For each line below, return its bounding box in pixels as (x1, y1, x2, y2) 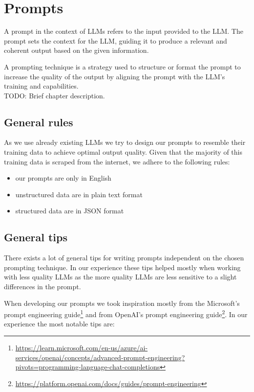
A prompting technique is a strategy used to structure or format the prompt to (4, 61, 241, 71)
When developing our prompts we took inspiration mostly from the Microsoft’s (4, 298, 240, 308)
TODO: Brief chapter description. (4, 90, 105, 100)
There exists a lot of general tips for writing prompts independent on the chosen (4, 253, 244, 263)
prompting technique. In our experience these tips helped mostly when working (4, 262, 241, 272)
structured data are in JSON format (15, 206, 124, 216)
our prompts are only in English (15, 173, 111, 183)
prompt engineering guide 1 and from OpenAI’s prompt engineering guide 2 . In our (4, 308, 248, 319)
